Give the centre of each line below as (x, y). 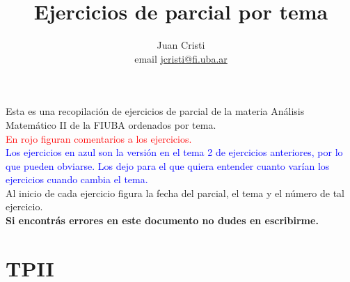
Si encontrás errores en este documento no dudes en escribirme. (162, 220)
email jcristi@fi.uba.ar (181, 58)
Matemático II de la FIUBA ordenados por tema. (111, 124)
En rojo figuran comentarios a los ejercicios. (99, 138)
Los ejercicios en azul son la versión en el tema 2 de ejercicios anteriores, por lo (174, 152)
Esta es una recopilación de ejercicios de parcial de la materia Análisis (155, 111)
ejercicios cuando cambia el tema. (77, 179)
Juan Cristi (181, 45)
